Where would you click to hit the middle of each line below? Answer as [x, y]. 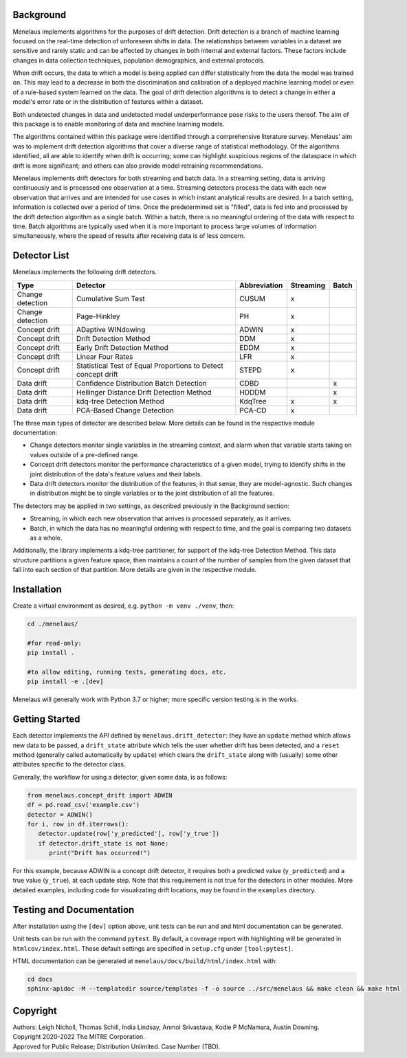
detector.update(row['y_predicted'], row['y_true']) [129, 834]
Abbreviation [261, 285]
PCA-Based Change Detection [125, 410]
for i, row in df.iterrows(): [78, 824]
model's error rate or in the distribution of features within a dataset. [108, 102]
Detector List [41, 255]
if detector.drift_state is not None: [103, 843]
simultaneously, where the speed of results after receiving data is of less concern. [129, 236]
